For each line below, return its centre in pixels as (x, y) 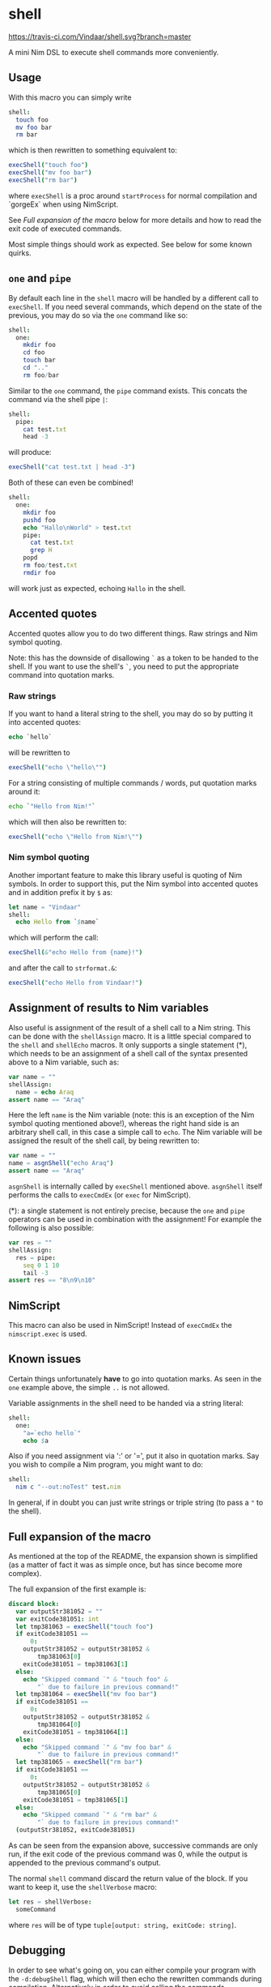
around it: (24, 791)
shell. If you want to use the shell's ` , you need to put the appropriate (124, 666)
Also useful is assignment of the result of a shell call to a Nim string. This (129, 1027)
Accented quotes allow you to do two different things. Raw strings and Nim (133, 633)
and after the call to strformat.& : (63, 968)
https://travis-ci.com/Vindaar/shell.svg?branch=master (100, 36)
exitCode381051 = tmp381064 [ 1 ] (76, 1732)
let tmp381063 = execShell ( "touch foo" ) (85, 1626)
